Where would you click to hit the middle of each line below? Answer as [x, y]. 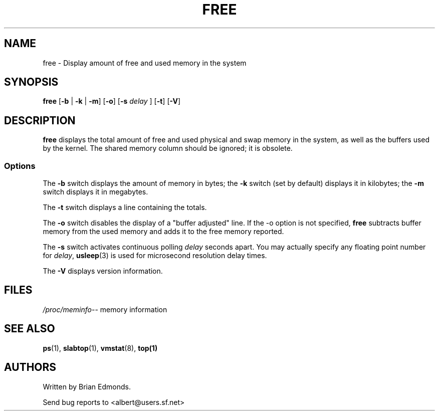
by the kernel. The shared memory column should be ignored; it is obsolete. [168, 148]
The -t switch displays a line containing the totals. [125, 207]
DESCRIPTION [40, 120]
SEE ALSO [30, 329]
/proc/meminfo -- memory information [105, 309]
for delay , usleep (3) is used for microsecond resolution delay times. [155, 256]
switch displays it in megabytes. [95, 192]
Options [20, 166]
